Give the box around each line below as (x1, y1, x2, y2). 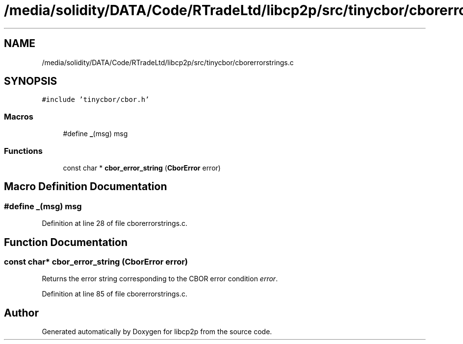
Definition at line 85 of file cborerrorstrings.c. (42, 290, 187, 298)
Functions (4, 146, 43, 156)
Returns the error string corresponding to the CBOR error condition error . (42, 274, 278, 283)
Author (4, 306, 39, 319)
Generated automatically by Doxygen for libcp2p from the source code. (42, 327, 272, 336)
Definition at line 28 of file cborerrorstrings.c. (42, 219, 188, 228)
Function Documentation (4, 236, 128, 248)
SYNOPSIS (4, 75, 57, 88)
